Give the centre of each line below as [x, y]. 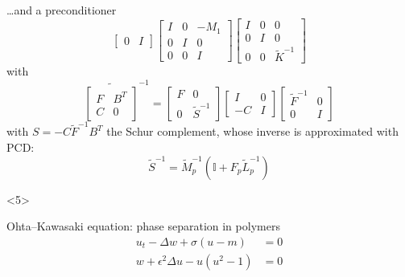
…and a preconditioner [62, 10]
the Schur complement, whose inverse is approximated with [252, 131]
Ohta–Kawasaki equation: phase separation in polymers [143, 226]
